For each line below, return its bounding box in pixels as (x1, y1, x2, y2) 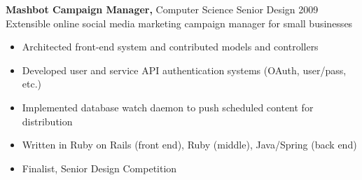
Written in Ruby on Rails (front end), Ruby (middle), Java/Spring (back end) (22, 137, 357, 152)
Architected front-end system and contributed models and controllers (22, 39, 319, 54)
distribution (22, 113, 73, 128)
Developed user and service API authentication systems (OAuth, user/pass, (22, 62, 347, 77)
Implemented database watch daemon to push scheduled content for (22, 99, 314, 114)
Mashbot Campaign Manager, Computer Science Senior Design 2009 (6, 2, 319, 16)
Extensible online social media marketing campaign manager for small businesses (6, 15, 353, 30)
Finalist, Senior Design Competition (22, 160, 177, 175)
